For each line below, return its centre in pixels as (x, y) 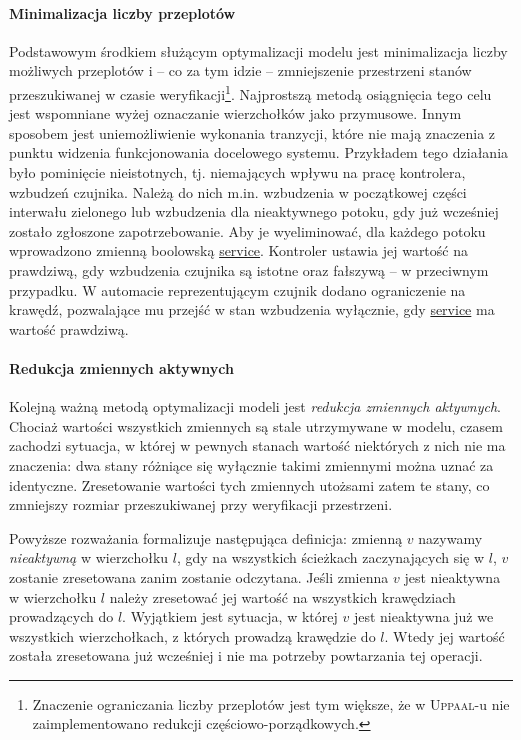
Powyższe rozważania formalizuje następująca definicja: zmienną (206, 537)
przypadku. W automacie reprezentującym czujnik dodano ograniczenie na (237, 289)
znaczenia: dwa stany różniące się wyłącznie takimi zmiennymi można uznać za (251, 464)
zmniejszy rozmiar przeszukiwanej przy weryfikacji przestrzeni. (201, 504)
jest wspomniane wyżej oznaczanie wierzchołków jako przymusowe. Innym (235, 113)
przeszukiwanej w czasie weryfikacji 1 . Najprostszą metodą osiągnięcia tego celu (250, 92)
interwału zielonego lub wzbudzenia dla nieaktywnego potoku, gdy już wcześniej (254, 211)
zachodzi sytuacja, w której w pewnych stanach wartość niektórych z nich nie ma (257, 445)
